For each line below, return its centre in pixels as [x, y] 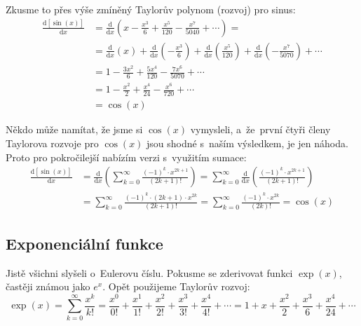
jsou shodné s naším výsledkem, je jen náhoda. [247, 143]
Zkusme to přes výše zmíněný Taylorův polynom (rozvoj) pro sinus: [151, 9]
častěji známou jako [48, 286]
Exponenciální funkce [84, 243]
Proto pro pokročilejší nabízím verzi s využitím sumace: [126, 157]
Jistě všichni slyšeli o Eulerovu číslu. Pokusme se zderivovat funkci [149, 272]
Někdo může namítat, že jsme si [74, 129]
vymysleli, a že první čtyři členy [260, 129]
